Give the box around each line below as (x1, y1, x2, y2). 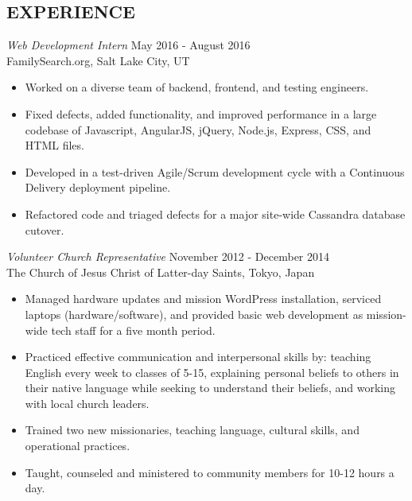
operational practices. (25, 437, 130, 454)
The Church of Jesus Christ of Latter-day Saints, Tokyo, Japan (6, 263, 315, 280)
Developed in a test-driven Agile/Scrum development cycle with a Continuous (25, 163, 405, 180)
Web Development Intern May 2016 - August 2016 (6, 37, 251, 53)
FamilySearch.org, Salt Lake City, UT (6, 52, 190, 68)
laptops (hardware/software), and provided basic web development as (25, 305, 363, 322)
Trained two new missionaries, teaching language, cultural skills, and (25, 421, 360, 438)
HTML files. (25, 137, 84, 153)
